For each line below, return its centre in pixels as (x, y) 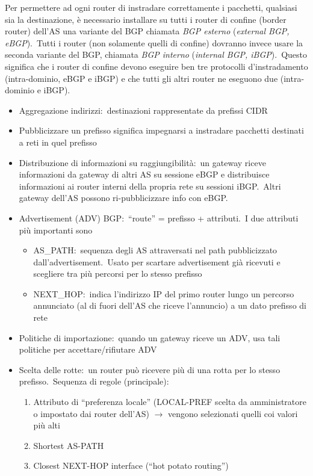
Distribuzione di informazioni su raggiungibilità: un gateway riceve (142, 162)
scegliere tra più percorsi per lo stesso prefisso (118, 274)
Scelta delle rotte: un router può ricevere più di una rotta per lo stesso (150, 369)
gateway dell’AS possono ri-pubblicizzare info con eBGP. (123, 198)
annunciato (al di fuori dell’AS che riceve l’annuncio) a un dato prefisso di (170, 305)
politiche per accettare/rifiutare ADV (88, 349)
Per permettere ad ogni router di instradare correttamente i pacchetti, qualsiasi (151, 7)
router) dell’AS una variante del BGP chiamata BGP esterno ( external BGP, (147, 31)
